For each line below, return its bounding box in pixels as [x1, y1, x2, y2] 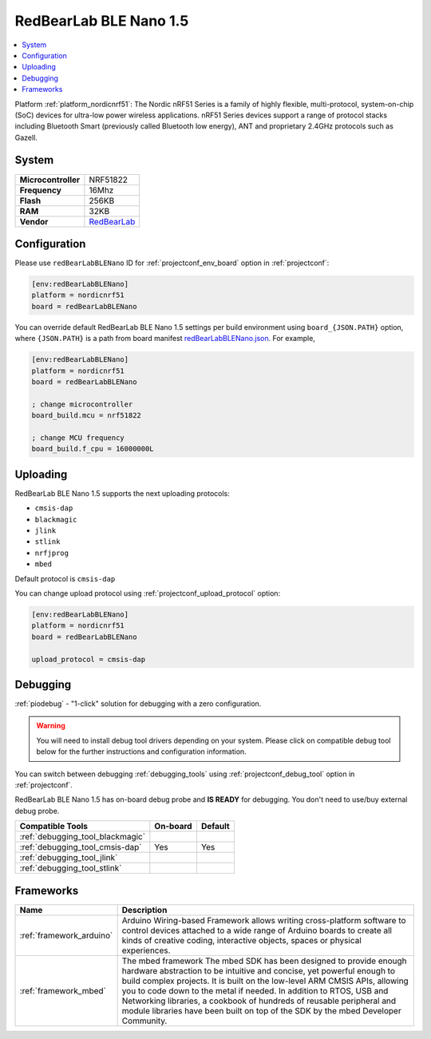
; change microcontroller [31, 399, 133, 409]
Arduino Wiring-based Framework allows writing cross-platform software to [121, 914, 406, 926]
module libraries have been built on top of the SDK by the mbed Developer [121, 1005, 402, 1016]
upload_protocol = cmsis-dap [31, 655, 146, 664]
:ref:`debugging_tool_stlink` [19, 863, 122, 874]
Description [121, 904, 168, 915]
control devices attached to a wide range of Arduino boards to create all [121, 925, 393, 936]
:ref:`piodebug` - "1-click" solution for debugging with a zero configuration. [14, 699, 262, 708]
